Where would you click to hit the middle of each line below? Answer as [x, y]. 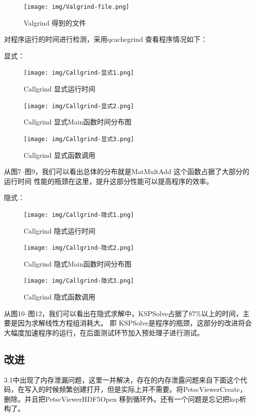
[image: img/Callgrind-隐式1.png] [79, 215]
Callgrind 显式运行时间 [60, 89]
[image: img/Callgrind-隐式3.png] [79, 281]
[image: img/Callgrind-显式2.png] [79, 106]
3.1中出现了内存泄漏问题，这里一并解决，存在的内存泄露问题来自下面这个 [122, 379]
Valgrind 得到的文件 [55, 22]
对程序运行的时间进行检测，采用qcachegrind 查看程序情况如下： [106, 39]
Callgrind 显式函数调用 [60, 155]
